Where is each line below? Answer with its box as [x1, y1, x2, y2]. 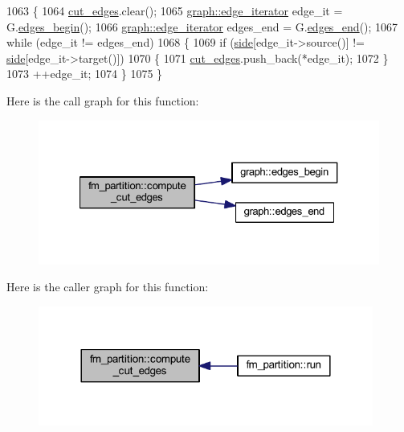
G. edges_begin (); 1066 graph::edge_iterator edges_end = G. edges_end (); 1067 [6, 18, 398, 35]
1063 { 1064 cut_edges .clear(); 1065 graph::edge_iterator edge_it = [6, 2, 343, 19]
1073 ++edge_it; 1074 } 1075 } [6, 65, 163, 82]
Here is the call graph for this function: [6, 92, 199, 109]
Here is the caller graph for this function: [6, 278, 209, 295]
